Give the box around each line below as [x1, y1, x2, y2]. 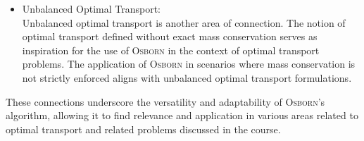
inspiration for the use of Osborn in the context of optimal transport [22, 42, 320, 57]
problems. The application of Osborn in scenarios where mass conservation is [22, 56, 356, 71]
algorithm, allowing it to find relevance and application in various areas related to [6, 108, 358, 123]
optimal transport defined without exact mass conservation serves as [22, 29, 318, 44]
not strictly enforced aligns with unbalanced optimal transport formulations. [22, 70, 352, 85]
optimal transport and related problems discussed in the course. [6, 121, 281, 136]
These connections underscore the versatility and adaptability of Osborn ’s [6, 94, 325, 109]
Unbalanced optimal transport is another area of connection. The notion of [22, 15, 346, 30]
